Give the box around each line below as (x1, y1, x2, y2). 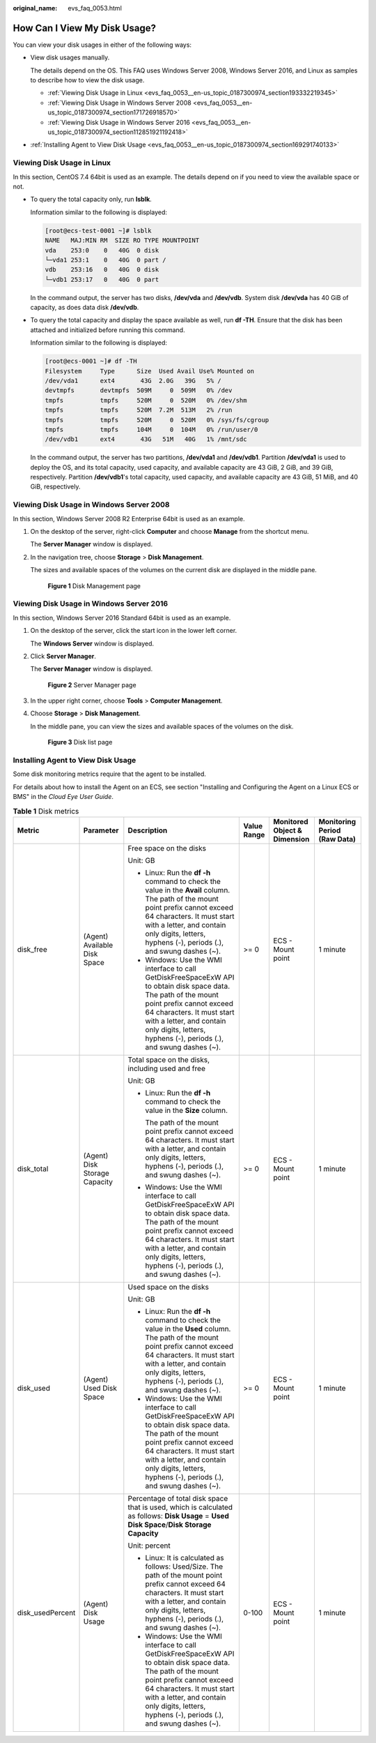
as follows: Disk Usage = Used (127, 1511, 229, 1520)
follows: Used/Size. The (145, 1562, 224, 1571)
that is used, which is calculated (127, 1502, 233, 1512)
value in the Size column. (145, 1105, 228, 1115)
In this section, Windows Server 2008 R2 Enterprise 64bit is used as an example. (13, 514, 245, 523)
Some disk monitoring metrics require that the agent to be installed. (13, 770, 207, 778)
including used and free (127, 1063, 205, 1073)
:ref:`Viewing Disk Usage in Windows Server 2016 (47, 118, 191, 126)
